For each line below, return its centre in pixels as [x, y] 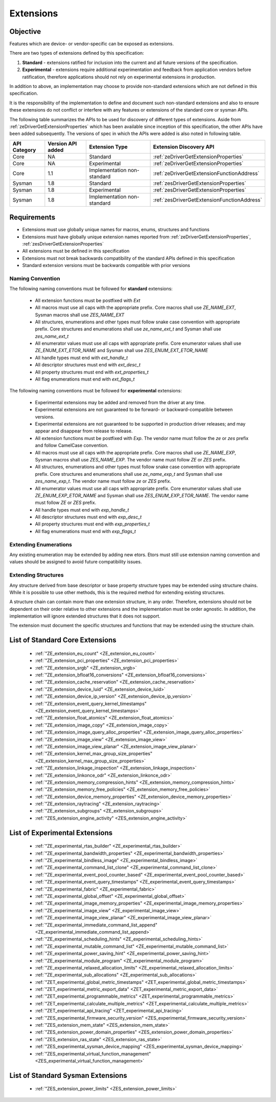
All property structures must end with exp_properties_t [93, 524]
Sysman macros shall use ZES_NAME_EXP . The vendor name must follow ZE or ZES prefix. [131, 459]
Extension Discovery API [184, 147]
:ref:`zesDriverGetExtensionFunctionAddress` [208, 200]
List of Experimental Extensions [61, 833]
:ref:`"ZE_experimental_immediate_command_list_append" [96, 925]
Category [24, 150]
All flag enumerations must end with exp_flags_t [86, 531]
